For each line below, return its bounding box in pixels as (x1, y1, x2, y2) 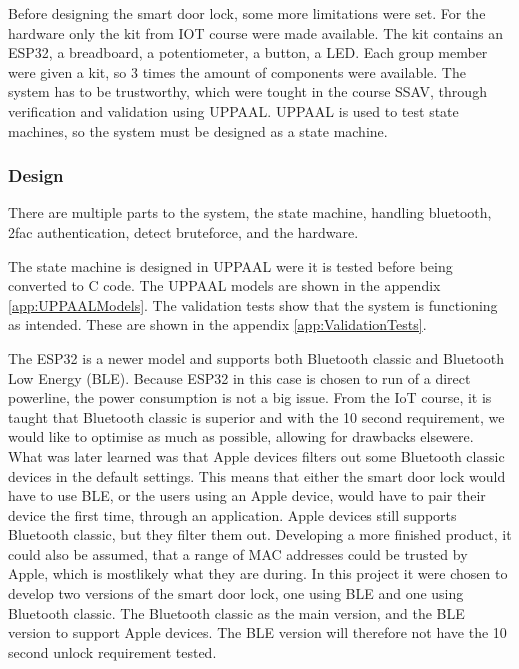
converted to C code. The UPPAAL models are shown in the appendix (8, 275, 441, 296)
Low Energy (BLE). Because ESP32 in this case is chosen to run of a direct (8, 367, 471, 388)
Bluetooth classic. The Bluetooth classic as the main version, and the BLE (8, 602, 465, 623)
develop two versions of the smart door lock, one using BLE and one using (8, 583, 464, 604)
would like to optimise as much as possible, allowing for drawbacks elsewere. (8, 426, 474, 447)
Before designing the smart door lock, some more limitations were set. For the (8, 3, 486, 23)
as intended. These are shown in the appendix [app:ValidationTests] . (8, 314, 427, 335)
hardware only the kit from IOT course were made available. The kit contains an (8, 22, 503, 43)
